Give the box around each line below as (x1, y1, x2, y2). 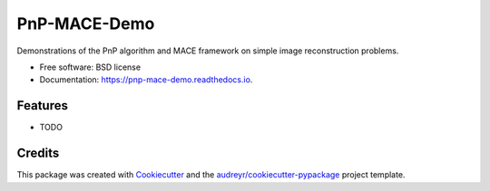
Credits (16, 146, 60, 161)
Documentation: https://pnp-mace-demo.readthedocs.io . (39, 74, 253, 85)
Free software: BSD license (39, 62, 141, 72)
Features (16, 98, 68, 113)
